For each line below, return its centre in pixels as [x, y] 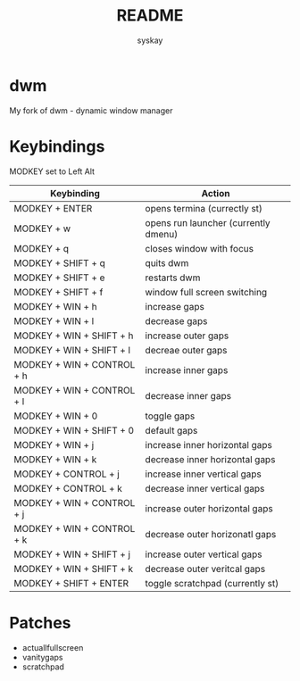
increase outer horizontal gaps [209, 508]
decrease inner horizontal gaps [210, 459]
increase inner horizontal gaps [208, 444]
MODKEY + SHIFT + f [58, 292]
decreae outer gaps [186, 350]
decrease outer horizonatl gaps [211, 534]
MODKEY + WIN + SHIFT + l [72, 350]
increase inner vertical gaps [203, 474]
